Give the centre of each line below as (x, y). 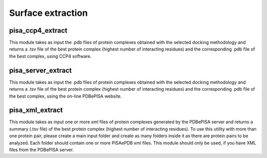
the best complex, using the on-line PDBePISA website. (66, 96)
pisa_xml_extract (36, 110)
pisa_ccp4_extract (38, 30)
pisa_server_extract (41, 70)
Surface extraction (48, 13)
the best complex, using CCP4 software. (50, 56)
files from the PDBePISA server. (42, 150)
